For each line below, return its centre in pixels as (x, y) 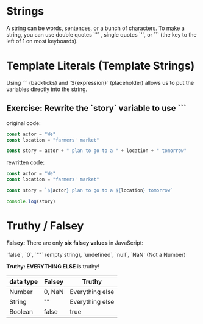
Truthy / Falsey (45, 226)
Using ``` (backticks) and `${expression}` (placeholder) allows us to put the (100, 82)
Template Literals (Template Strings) (101, 66)
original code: (23, 123)
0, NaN (54, 292)
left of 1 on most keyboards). (42, 41)
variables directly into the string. (47, 89)
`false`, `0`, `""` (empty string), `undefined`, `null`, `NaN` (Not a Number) (96, 254)
